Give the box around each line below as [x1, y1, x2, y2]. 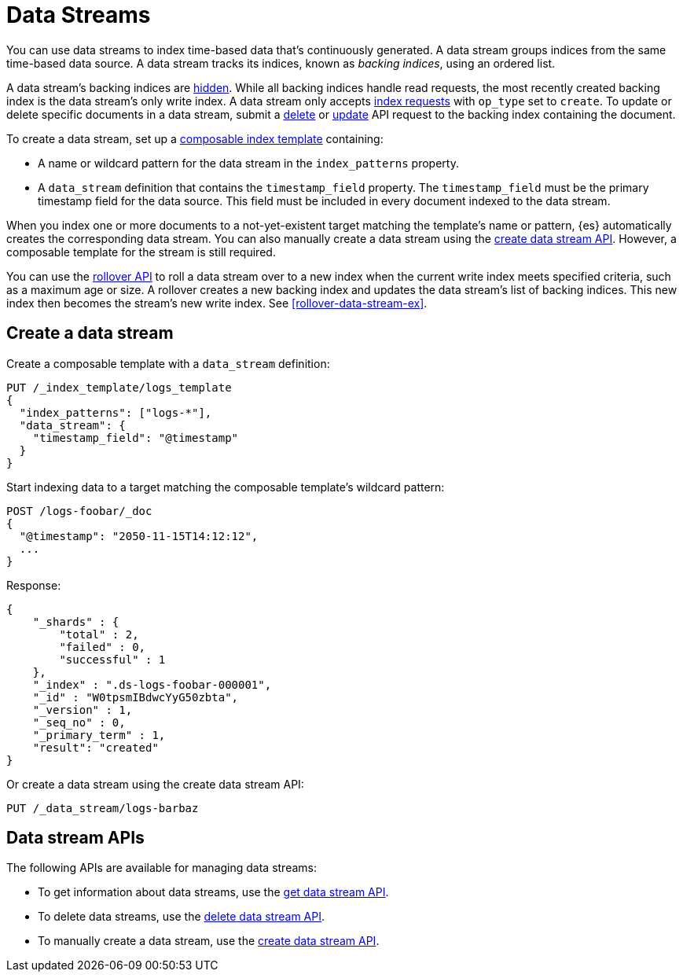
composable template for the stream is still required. [6, 244, 276, 259]
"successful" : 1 [59, 653, 166, 666]
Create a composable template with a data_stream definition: [6, 356, 330, 370]
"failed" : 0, [59, 640, 146, 653]
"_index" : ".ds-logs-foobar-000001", [32, 678, 272, 691]
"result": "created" [32, 741, 159, 754]
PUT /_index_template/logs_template [6, 381, 232, 394]
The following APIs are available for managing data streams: [6, 861, 317, 875]
